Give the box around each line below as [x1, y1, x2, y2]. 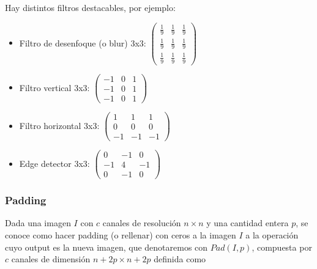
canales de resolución [102, 216, 181, 229]
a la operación [245, 229, 299, 241]
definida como [154, 252, 206, 265]
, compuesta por [252, 240, 312, 253]
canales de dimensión [11, 252, 91, 265]
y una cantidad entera [206, 216, 289, 229]
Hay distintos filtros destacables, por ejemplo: [5, 1, 176, 13]
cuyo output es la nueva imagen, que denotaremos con [5, 240, 208, 253]
